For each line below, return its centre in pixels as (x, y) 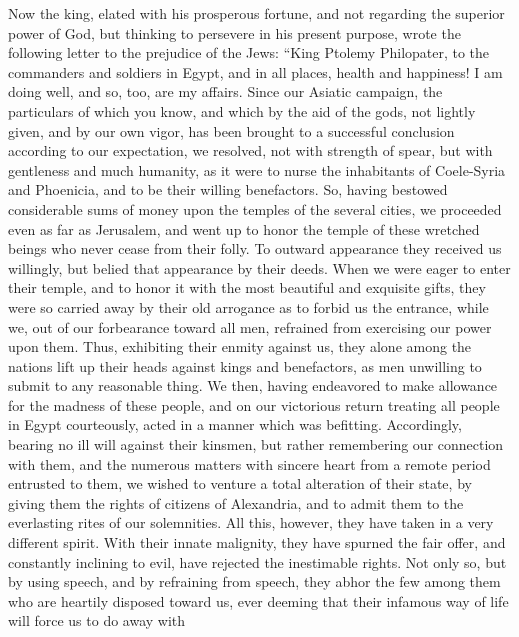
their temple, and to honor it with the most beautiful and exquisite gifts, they (247, 287)
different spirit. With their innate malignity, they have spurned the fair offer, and (257, 542)
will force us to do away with (97, 620)
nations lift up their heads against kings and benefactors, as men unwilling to (245, 365)
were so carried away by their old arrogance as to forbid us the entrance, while (248, 306)
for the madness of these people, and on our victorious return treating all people (254, 404)
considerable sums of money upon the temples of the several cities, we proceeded (255, 208)
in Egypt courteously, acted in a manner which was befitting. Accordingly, (235, 424)
